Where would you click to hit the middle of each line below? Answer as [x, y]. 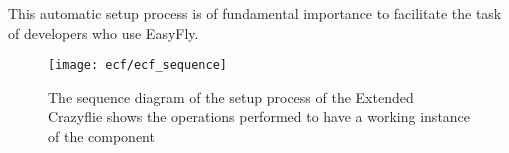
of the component [101, 136]
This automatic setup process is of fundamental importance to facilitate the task [255, 13]
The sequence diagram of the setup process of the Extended [231, 96]
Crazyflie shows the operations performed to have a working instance [259, 116]
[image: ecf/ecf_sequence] [137, 65]
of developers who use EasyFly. [103, 32]
